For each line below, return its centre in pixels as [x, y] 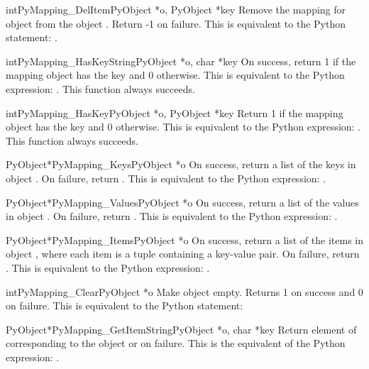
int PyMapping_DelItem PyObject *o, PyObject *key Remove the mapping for [176, 9]
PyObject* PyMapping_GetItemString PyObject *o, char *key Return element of [181, 329]
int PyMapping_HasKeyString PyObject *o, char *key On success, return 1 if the [181, 61]
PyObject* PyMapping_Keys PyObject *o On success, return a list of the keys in [181, 164]
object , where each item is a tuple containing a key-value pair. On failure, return [183, 254]
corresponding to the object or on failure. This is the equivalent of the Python [176, 343]
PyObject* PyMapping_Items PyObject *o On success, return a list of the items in [184, 239]
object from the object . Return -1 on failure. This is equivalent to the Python [176, 23]
